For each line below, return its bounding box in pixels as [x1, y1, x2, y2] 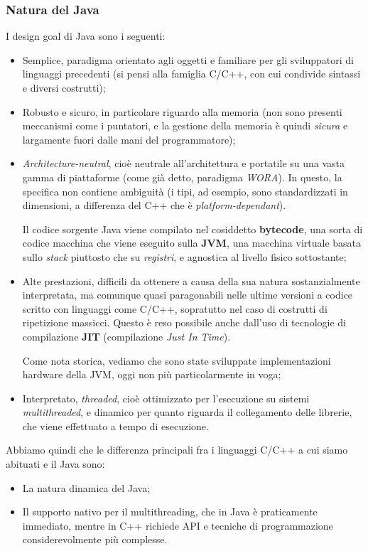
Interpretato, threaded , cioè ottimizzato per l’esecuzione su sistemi [22, 390, 310, 405]
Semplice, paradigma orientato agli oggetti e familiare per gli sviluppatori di [22, 52, 354, 67]
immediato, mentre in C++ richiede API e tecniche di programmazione [22, 518, 333, 533]
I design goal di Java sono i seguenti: [6, 28, 166, 43]
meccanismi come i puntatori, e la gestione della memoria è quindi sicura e [22, 118, 348, 133]
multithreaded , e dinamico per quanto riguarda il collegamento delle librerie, [22, 405, 352, 419]
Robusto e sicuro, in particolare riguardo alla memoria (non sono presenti [22, 104, 342, 119]
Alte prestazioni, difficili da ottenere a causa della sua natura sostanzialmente [22, 273, 360, 288]
